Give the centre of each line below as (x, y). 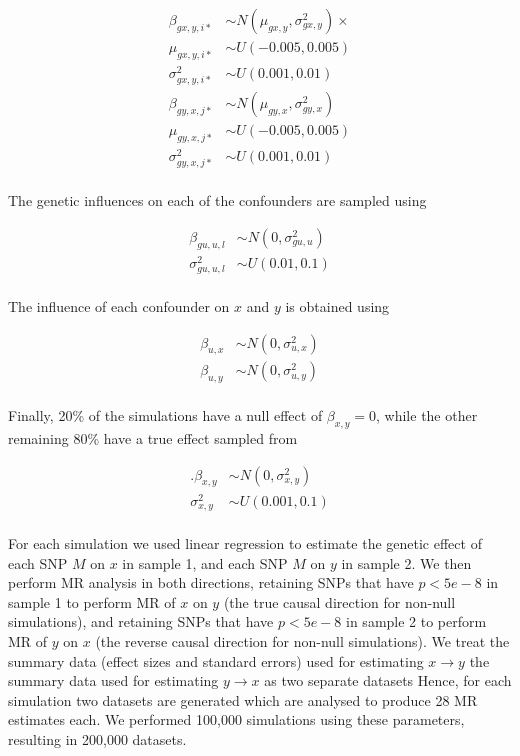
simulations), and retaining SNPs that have (141, 621)
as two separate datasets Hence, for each (388, 680)
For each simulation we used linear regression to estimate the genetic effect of (245, 543)
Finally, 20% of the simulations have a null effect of (165, 415)
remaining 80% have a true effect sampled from (153, 438)
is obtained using (337, 306)
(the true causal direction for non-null (339, 601)
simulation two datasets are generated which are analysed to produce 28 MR (243, 699)
